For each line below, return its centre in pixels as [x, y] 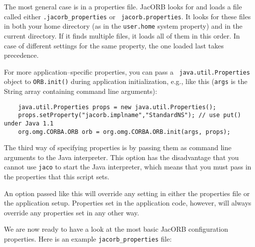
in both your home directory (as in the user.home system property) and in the [123, 26]
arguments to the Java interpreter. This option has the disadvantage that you [122, 157]
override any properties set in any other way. [72, 212]
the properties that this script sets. [57, 177]
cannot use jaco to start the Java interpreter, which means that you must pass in [128, 167]
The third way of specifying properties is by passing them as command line [118, 147]
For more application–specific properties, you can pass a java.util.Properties [127, 71]
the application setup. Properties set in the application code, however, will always [128, 203]
